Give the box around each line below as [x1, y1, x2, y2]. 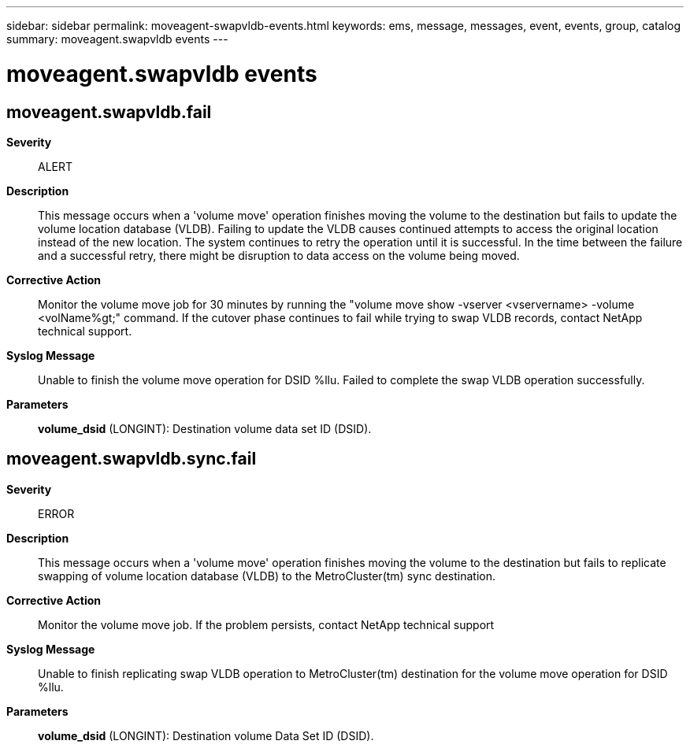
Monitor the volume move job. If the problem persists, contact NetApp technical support [38, 617, 495, 631]
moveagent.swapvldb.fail [6, 102, 212, 122]
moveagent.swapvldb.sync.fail [6, 449, 257, 469]
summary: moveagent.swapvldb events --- [6, 32, 228, 46]
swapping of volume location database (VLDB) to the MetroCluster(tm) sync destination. [38, 568, 495, 583]
